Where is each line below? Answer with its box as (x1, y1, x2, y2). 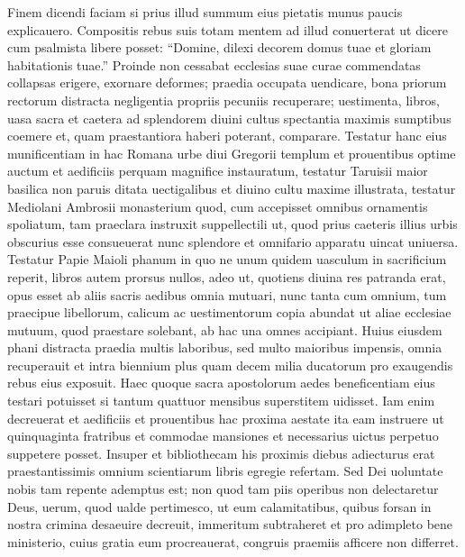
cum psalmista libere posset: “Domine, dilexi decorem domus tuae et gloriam (7, 38, 432, 57)
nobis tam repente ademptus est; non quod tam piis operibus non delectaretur (7, 479, 439, 498)
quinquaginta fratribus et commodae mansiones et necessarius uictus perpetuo (7, 426, 439, 445)
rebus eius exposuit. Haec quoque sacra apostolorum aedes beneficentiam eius (7, 373, 435, 392)
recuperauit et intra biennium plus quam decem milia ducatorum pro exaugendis (7, 355, 453, 374)
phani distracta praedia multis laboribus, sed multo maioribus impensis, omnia (7, 338, 442, 357)
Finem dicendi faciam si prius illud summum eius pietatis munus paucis (7, 3, 403, 21)
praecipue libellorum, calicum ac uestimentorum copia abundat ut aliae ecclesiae (7, 303, 451, 322)
